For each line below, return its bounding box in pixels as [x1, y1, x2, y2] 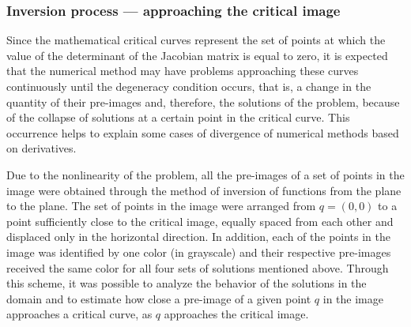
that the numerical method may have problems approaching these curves [6, 62, 359, 79]
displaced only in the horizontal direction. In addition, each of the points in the [6, 228, 391, 245]
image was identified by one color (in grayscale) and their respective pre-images [6, 243, 391, 260]
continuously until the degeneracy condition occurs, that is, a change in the [6, 78, 371, 94]
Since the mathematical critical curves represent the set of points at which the [6, 32, 386, 48]
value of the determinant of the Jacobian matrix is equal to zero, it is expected [6, 47, 388, 63]
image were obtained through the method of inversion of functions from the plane [6, 182, 402, 198]
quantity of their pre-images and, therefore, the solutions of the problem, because [6, 93, 400, 110]
